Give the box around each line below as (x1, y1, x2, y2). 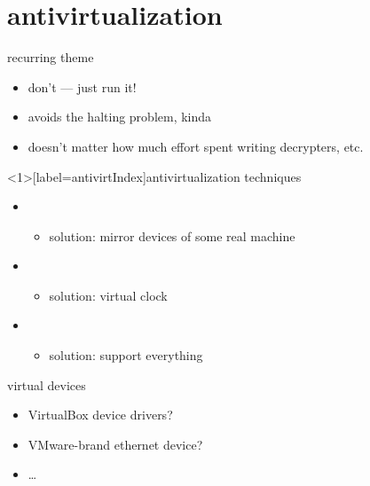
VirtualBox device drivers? (28, 405, 173, 424)
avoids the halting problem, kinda (28, 107, 212, 126)
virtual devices (7, 375, 86, 394)
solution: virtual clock (49, 286, 168, 304)
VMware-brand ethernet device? (28, 435, 203, 453)
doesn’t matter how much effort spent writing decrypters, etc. (28, 137, 364, 155)
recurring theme (7, 48, 94, 67)
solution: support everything (49, 346, 203, 364)
